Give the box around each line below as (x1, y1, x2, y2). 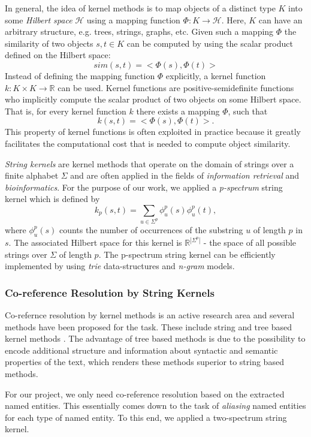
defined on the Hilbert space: (5, 49, 111, 61)
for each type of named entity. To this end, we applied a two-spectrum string (5, 411, 287, 423)
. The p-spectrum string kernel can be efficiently (98, 248, 276, 260)
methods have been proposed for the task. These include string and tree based (5, 320, 292, 333)
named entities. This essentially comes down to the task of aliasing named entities (5, 399, 306, 412)
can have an (258, 13, 303, 26)
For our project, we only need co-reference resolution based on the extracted (5, 387, 285, 400)
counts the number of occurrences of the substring (59, 223, 243, 236)
